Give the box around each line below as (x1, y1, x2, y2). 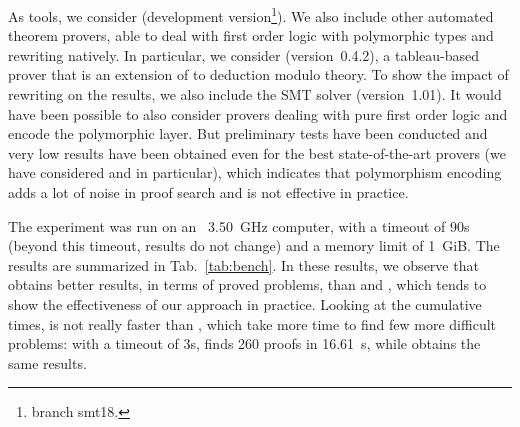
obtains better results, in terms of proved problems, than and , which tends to (8, 274, 487, 295)
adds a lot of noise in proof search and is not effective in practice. (8, 182, 409, 202)
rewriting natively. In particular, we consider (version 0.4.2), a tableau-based (8, 44, 480, 65)
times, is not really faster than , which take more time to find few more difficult (8, 313, 497, 334)
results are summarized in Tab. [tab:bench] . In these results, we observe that (8, 254, 479, 275)
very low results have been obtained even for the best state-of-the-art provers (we (8, 142, 506, 163)
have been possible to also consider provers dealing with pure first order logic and (8, 103, 508, 124)
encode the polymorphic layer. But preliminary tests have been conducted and (8, 123, 488, 144)
